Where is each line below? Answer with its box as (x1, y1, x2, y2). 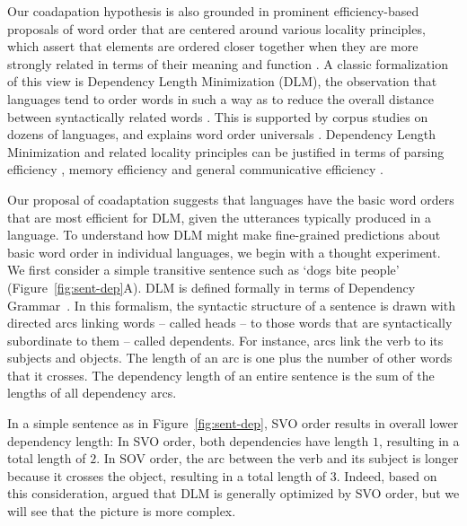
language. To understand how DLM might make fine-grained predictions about (7, 225, 441, 244)
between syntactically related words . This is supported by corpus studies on (7, 107, 428, 126)
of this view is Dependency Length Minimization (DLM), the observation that (7, 72, 437, 91)
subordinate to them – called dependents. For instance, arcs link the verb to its (7, 330, 444, 349)
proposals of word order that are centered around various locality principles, (7, 19, 426, 38)
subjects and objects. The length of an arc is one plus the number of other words (7, 348, 453, 367)
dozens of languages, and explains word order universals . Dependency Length (7, 125, 436, 144)
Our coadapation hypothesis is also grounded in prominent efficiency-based (7, 2, 419, 20)
